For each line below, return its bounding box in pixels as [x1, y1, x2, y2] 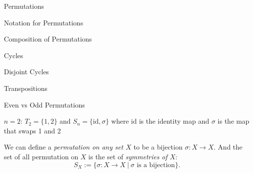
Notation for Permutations [4, 17, 84, 27]
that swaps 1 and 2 [4, 125, 61, 135]
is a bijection [136, 161, 175, 169]
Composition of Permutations [4, 34, 92, 44]
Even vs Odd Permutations [4, 99, 85, 109]
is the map [217, 116, 250, 126]
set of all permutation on [4, 151, 79, 161]
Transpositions [4, 83, 47, 93]
